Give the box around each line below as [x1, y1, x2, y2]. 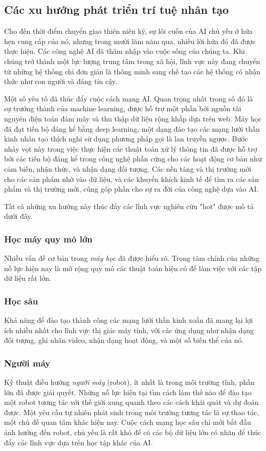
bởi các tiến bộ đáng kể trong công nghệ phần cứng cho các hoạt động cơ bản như [4, 153, 262, 164]
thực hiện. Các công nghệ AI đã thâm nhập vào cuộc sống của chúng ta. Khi [4, 46, 245, 56]
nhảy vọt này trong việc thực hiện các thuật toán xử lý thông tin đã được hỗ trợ [4, 143, 257, 154]
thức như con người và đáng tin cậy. [4, 76, 117, 87]
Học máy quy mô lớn [4, 232, 93, 245]
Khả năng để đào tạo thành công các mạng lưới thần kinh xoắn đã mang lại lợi [4, 315, 253, 325]
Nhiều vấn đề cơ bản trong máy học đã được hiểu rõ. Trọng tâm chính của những [4, 253, 260, 263]
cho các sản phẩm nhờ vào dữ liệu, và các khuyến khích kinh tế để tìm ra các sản [4, 173, 259, 184]
